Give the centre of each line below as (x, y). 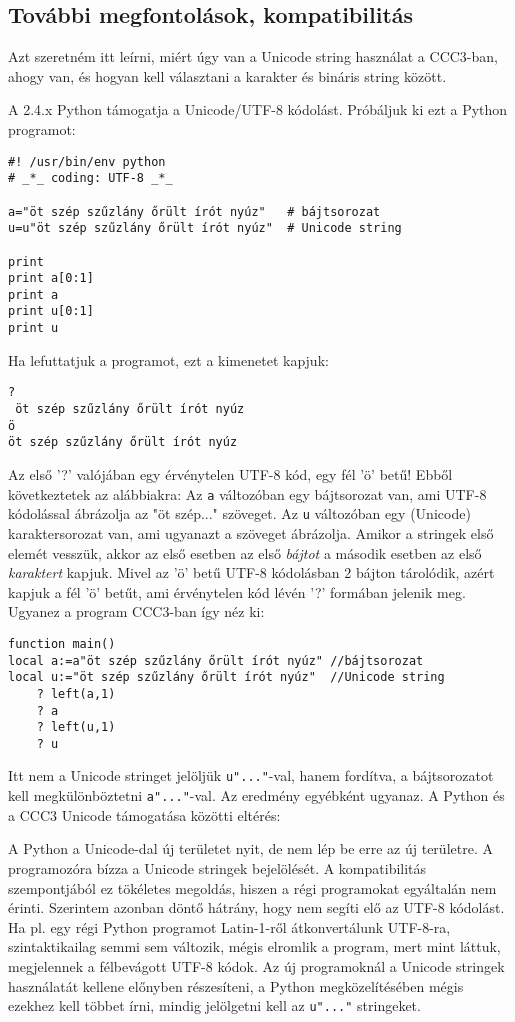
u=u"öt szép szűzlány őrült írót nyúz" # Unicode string (205, 228)
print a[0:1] (51, 278)
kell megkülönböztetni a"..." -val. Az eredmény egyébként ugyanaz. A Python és (256, 795)
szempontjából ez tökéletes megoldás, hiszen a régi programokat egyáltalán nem (252, 887)
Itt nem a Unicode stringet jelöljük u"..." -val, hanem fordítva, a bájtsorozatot (251, 775)
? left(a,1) (76, 693)
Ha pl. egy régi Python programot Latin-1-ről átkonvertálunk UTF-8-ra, (229, 926)
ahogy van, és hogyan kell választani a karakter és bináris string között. (227, 75)
